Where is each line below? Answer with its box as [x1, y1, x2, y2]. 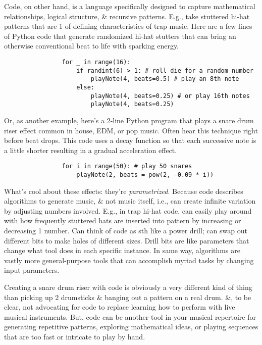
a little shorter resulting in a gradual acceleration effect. [4, 144, 177, 155]
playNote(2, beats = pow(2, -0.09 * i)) [76, 171, 214, 178]
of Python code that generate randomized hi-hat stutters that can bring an [4, 30, 236, 41]
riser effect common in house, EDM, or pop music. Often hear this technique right [4, 125, 258, 135]
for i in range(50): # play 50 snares [62, 163, 192, 170]
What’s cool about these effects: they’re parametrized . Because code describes [4, 185, 243, 196]
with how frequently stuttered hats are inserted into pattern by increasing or [4, 215, 241, 226]
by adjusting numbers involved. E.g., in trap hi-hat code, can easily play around [4, 205, 252, 216]
